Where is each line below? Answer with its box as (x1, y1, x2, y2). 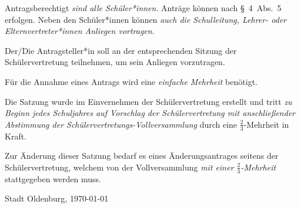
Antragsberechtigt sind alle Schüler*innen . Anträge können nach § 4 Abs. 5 (5, 2, 282, 13)
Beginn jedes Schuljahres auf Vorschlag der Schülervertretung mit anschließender (5, 107, 296, 119)
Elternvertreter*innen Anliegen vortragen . (5, 25, 155, 37)
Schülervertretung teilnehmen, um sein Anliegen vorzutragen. (5, 56, 225, 68)
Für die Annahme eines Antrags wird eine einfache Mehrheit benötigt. (5, 75, 257, 87)
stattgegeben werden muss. (5, 172, 101, 185)
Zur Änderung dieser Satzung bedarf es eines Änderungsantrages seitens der (5, 149, 279, 162)
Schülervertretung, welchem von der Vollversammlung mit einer (5, 161, 234, 173)
